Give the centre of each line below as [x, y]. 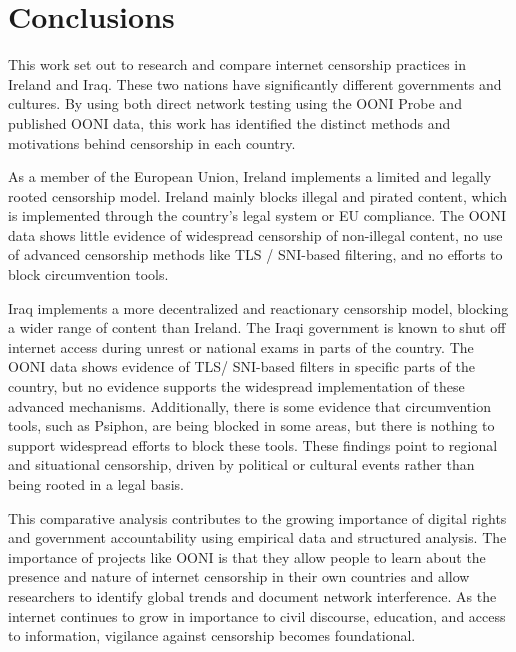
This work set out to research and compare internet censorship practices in [237, 64]
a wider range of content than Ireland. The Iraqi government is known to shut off [257, 327]
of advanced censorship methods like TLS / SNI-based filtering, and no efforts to [255, 254]
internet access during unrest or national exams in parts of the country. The [241, 346]
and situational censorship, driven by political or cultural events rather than [241, 464]
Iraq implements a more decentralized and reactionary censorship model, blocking [258, 307]
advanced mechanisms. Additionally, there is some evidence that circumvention [249, 405]
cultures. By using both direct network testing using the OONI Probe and [235, 103]
